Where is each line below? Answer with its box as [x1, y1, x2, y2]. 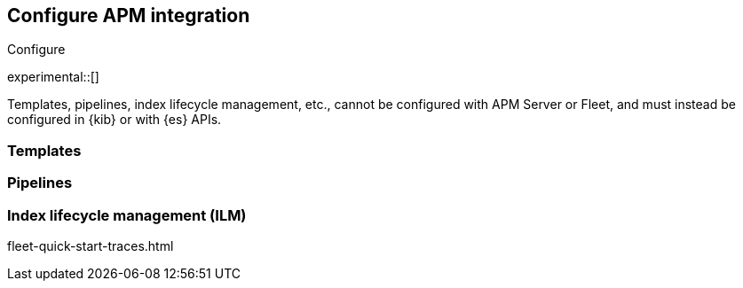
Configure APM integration [7, 4, 250, 27]
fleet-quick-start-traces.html [7, 237, 174, 253]
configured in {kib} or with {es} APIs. [7, 112, 222, 128]
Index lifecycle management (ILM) [7, 206, 247, 224]
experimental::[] [7, 69, 99, 85]
